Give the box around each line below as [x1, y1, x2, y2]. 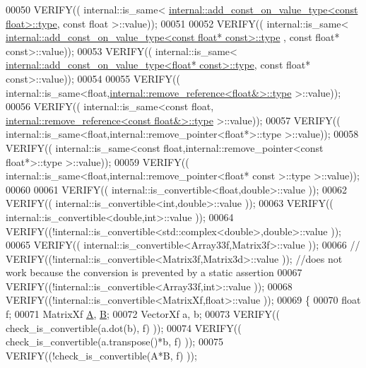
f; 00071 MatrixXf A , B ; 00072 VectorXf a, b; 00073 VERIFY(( [6, 307, 280, 321]
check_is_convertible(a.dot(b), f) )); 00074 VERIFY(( [6, 320, 242, 335]
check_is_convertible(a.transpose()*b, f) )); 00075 [6, 334, 223, 349]
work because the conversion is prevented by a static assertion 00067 [6, 265, 302, 280]
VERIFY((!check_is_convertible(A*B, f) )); [6, 348, 197, 362]
